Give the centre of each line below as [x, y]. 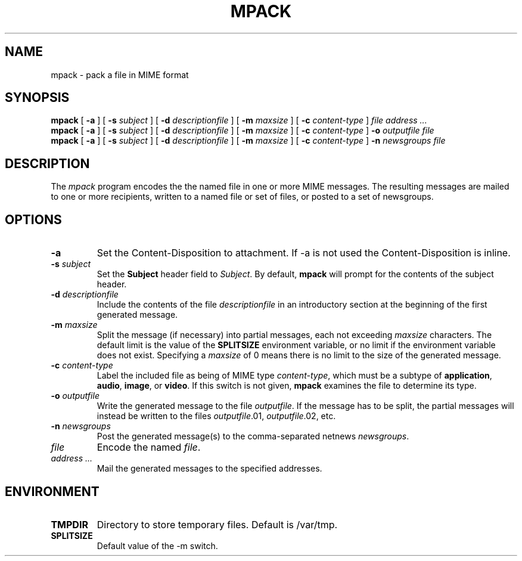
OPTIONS [33, 219]
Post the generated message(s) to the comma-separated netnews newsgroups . [253, 436]
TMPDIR [69, 524]
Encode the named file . [149, 447]
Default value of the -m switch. [157, 545]
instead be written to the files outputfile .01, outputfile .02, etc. [216, 416]
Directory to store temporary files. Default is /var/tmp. [217, 524]
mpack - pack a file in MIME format [120, 75]
